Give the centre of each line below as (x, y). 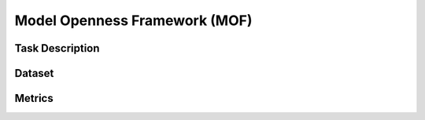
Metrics (34, 98)
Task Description (57, 48)
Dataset (34, 73)
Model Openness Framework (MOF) (133, 20)
